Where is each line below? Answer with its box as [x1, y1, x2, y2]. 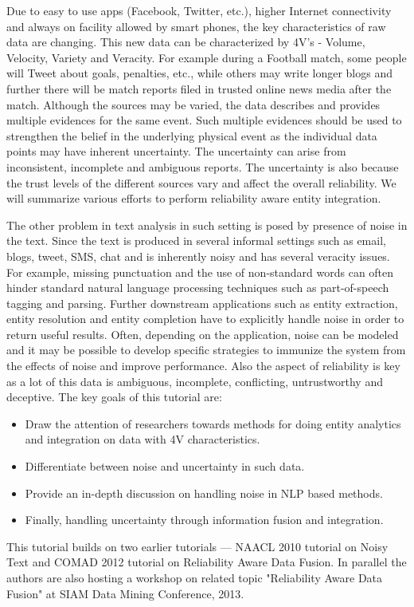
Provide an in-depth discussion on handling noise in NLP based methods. [25, 484, 383, 501]
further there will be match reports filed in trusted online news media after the [6, 80, 392, 97]
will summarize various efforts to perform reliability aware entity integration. [6, 190, 381, 207]
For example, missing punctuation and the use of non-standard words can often [6, 263, 394, 280]
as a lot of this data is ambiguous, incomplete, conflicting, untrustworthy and [6, 372, 383, 389]
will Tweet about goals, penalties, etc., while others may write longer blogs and [6, 65, 393, 81]
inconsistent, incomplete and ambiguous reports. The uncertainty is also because [6, 158, 399, 175]
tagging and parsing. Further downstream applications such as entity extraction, [6, 294, 398, 311]
